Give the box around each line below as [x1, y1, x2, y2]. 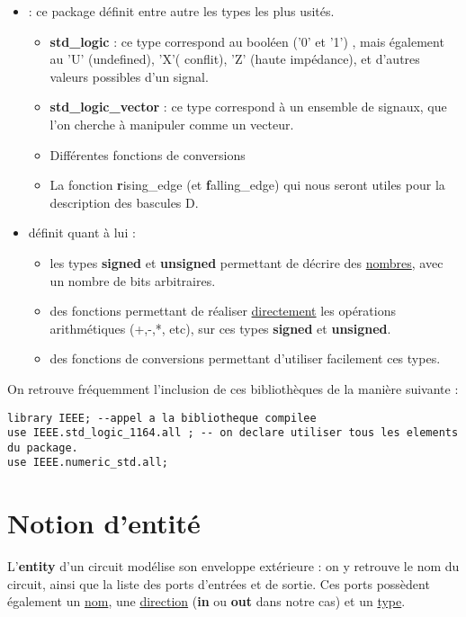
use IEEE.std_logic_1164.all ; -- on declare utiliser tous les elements [7, 426, 459, 440]
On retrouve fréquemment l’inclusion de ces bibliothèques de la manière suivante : [7, 379, 459, 398]
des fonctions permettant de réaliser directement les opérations [49, 301, 396, 320]
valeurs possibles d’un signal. [49, 67, 209, 85]
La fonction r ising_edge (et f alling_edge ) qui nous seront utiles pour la [49, 175, 445, 194]
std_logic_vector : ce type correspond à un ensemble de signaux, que [49, 97, 447, 116]
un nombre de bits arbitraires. [49, 271, 216, 290]
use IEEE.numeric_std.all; [7, 456, 168, 469]
